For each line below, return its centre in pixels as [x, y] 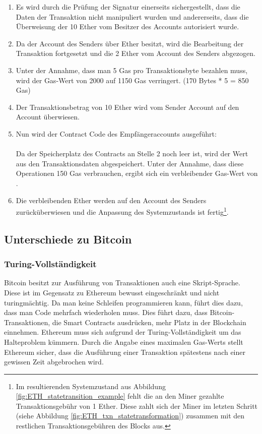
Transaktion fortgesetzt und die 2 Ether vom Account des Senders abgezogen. [136, 53]
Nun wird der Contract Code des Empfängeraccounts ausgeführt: [116, 133]
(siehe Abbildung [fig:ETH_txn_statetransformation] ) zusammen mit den [130, 416]
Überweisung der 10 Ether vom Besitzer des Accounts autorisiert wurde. [127, 26]
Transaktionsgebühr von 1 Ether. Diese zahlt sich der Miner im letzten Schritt [137, 406]
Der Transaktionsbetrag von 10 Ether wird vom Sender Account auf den [127, 107]
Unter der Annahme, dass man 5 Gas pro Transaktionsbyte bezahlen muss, [132, 70]
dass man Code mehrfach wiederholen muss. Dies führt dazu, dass [106, 312]
